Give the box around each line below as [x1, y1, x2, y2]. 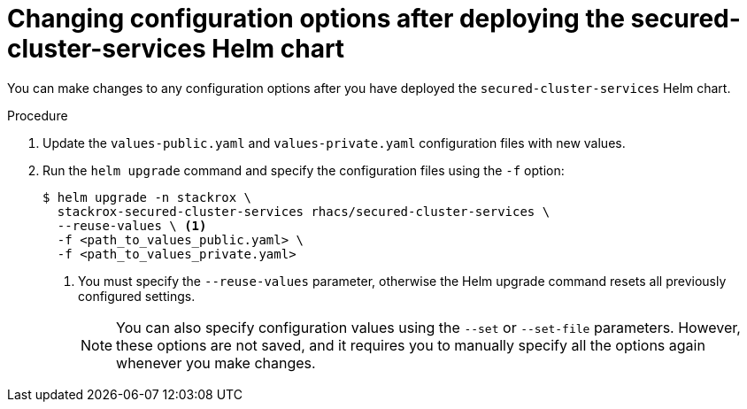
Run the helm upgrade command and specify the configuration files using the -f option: [42, 162, 565, 178]
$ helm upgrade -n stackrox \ [42, 189, 252, 204]
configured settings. [78, 288, 196, 304]
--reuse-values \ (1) [57, 218, 207, 233]
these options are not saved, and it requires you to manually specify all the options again [116, 336, 705, 354]
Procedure [7, 107, 68, 123]
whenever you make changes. [116, 353, 316, 372]
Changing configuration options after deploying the [7, 4, 625, 34]
